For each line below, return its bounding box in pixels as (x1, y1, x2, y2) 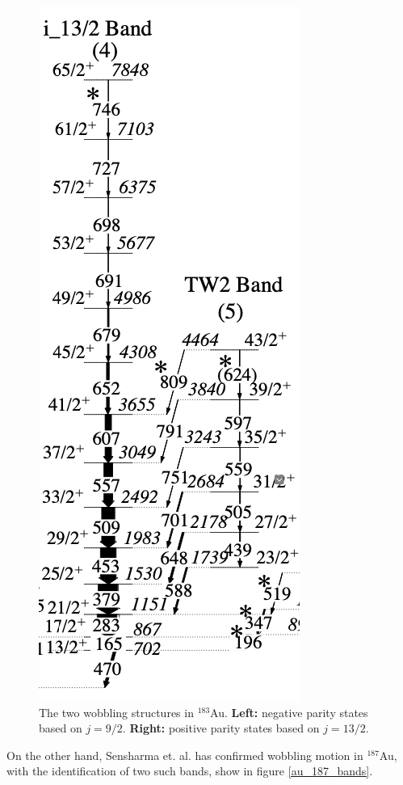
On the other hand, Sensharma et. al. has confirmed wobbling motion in (6, 746, 363, 763)
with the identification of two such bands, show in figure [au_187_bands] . (6, 762, 373, 779)
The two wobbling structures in (39, 703, 194, 720)
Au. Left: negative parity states (210, 703, 368, 720)
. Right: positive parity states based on (122, 720, 320, 736)
